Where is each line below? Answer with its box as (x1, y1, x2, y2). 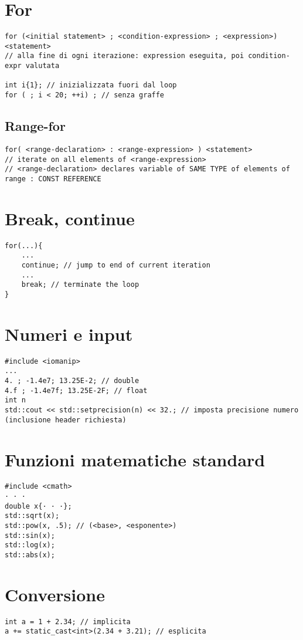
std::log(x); (5, 541, 55, 550)
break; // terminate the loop (21, 280, 139, 289)
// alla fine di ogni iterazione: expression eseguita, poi (5, 52, 244, 60)
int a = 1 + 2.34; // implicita (5, 617, 131, 626)
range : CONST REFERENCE (5, 174, 101, 183)
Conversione (5, 582, 105, 606)
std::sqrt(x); (5, 512, 60, 520)
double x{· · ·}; (5, 502, 72, 510)
